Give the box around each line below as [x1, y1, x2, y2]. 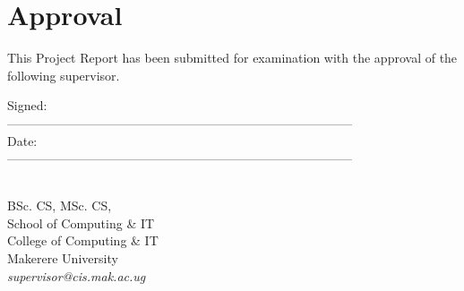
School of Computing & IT [7, 213, 155, 232]
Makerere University [7, 249, 118, 268]
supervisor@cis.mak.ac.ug [7, 266, 146, 285]
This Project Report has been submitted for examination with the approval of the [7, 48, 458, 67]
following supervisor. [7, 65, 120, 84]
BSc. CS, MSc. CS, [7, 196, 112, 215]
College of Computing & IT [7, 231, 159, 250]
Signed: [7, 96, 47, 115]
